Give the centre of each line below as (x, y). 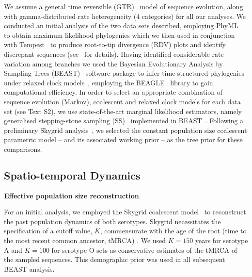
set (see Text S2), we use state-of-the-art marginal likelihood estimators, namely (123, 111)
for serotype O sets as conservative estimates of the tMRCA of (144, 250)
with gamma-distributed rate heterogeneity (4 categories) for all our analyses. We (125, 16)
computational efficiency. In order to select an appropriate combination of (113, 92)
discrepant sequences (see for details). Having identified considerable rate (114, 54)
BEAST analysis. (29, 269)
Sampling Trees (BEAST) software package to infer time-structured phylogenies (124, 73)
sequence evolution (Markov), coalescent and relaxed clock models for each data (122, 101)
